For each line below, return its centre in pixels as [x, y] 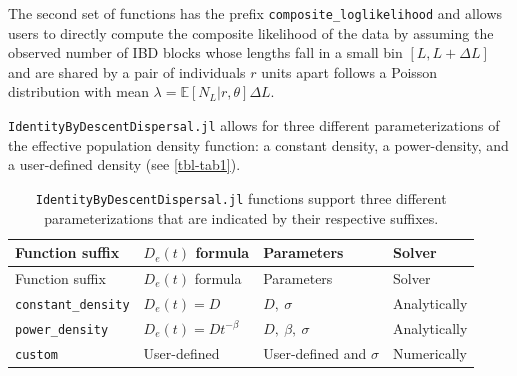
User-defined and [315, 352]
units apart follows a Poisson [349, 71]
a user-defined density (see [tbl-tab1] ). [124, 164]
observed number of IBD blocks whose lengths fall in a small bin [205, 52]
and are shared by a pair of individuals [127, 71]
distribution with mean [78, 91]
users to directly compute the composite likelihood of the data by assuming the [251, 32]
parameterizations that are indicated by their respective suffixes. [241, 217]
